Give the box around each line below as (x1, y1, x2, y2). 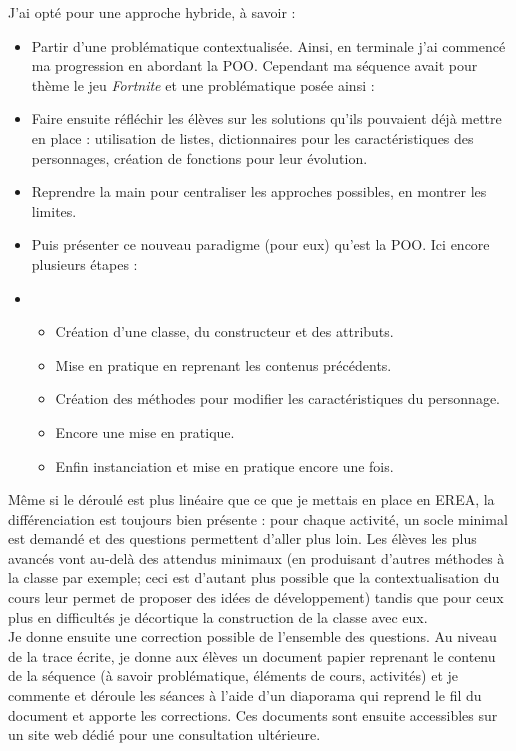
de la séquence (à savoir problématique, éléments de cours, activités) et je (8, 665, 458, 686)
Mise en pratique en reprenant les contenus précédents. (55, 354, 392, 375)
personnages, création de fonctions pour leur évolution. (31, 147, 368, 168)
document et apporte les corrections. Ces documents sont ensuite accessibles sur (8, 704, 498, 725)
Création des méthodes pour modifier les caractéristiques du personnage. (55, 388, 501, 409)
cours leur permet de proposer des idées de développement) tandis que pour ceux (8, 587, 504, 608)
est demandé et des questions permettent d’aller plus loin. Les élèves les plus (8, 528, 477, 549)
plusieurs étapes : (31, 253, 138, 274)
